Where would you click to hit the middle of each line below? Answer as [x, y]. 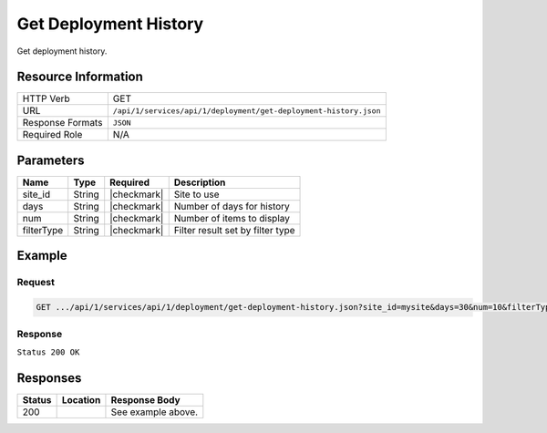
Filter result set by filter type [234, 230]
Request [36, 283]
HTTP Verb [46, 98]
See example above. [155, 412]
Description [200, 182]
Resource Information [80, 77]
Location [81, 399]
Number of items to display [232, 218]
